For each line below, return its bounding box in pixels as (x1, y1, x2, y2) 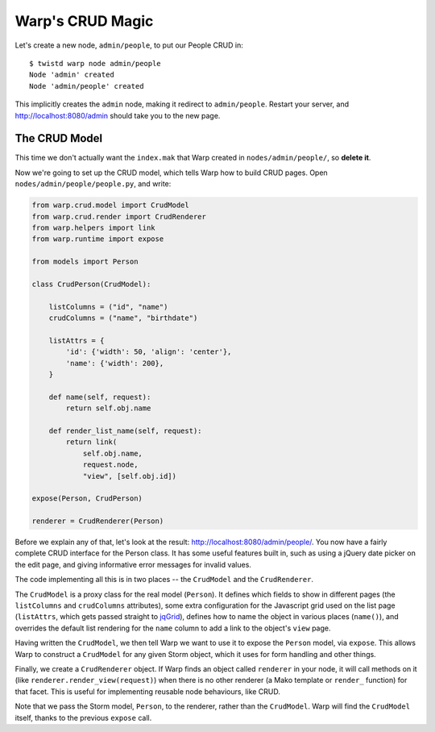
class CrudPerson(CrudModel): (31, 279, 151, 289)
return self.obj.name (65, 404, 151, 413)
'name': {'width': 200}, (65, 359, 164, 368)
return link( (65, 438, 118, 447)
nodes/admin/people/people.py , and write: (14, 179, 172, 189)
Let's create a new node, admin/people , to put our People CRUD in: (14, 40, 243, 50)
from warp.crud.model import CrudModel (31, 201, 189, 210)
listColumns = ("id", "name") (48, 302, 168, 311)
